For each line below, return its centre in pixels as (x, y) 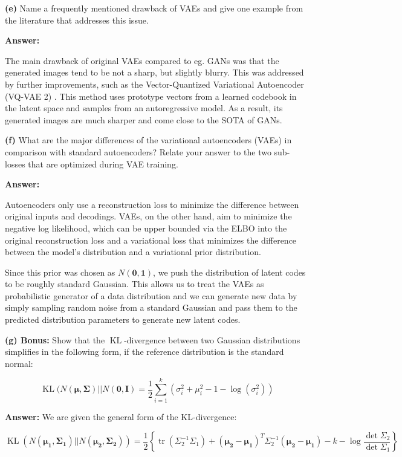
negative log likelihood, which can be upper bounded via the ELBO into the (146, 228)
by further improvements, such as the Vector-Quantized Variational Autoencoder (154, 84)
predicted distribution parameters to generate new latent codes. (123, 319)
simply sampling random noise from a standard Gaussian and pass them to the (151, 307)
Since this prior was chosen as (60, 272)
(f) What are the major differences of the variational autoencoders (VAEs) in (148, 140)
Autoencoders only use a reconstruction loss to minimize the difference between (152, 204)
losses (15, 164)
